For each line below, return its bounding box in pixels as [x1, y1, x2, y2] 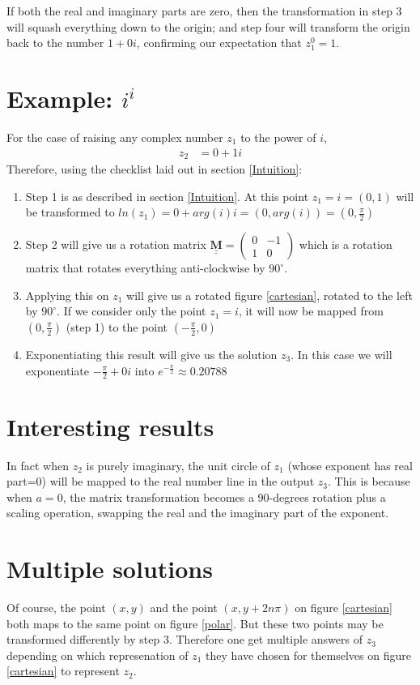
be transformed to [25, 203, 115, 220]
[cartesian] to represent [6, 662, 120, 679]
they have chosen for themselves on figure [206, 646, 411, 663]
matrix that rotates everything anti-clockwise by [25, 259, 265, 276]
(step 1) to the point [66, 318, 168, 335]
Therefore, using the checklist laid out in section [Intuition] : [6, 160, 303, 177]
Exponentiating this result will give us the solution [25, 345, 278, 362]
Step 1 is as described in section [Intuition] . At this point [25, 187, 309, 204]
